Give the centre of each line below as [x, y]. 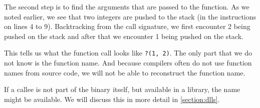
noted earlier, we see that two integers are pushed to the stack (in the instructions [130, 16]
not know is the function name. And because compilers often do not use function [128, 63]
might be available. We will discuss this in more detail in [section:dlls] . [112, 99]
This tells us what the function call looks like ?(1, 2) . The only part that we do [128, 53]
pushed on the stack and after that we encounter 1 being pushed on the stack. [124, 36]
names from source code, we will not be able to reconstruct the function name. [125, 72]
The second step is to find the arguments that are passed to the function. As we [127, 6]
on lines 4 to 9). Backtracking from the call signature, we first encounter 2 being [127, 26]
